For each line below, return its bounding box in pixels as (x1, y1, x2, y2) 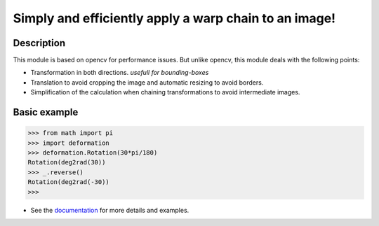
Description (13, 37, 66, 49)
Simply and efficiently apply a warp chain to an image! (13, 10, 336, 26)
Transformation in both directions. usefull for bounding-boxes (30, 69, 209, 77)
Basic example (13, 106, 79, 118)
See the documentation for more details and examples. (30, 206, 189, 214)
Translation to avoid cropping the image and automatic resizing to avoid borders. (30, 78, 264, 87)
